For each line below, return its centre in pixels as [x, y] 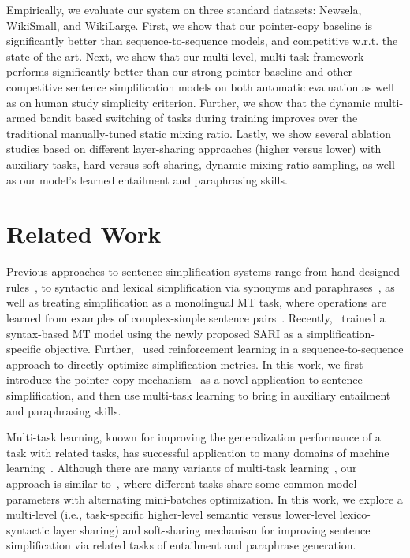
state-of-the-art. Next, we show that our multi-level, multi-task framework [185, 56]
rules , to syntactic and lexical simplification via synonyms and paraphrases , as [201, 286]
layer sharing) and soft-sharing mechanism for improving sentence [212, 529]
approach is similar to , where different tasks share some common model [182, 483]
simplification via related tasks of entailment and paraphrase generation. [181, 545]
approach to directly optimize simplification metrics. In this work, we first [185, 364]
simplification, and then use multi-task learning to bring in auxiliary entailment [199, 395]
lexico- [355, 514]
